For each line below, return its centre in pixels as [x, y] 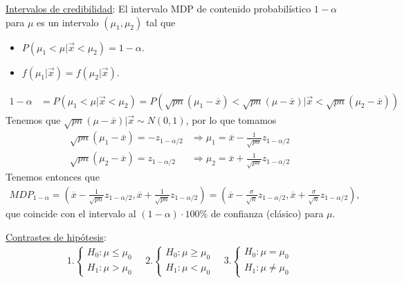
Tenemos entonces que [53, 177]
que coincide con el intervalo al [71, 213]
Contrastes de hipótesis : [56, 236]
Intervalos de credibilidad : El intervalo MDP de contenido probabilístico [158, 8]
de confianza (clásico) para [267, 213]
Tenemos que [33, 119]
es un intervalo [68, 22]
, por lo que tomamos [231, 119]
